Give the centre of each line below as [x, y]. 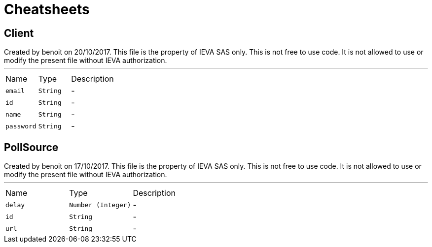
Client [19, 33]
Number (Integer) [100, 205]
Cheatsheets [47, 9]
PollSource [31, 147]
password [21, 126]
